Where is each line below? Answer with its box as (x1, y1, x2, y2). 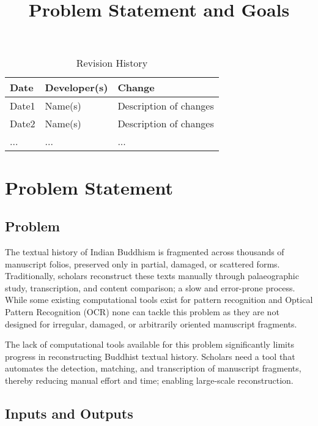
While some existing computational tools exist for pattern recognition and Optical (5, 293, 313, 306)
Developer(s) (45, 80, 108, 95)
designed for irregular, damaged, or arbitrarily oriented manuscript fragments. (5, 317, 297, 330)
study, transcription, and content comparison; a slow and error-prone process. (5, 281, 295, 294)
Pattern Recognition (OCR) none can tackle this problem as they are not (5, 305, 279, 318)
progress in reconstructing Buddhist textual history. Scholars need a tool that (5, 349, 295, 362)
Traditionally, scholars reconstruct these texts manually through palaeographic (5, 269, 299, 282)
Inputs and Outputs (5, 403, 133, 422)
